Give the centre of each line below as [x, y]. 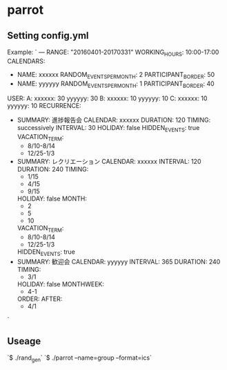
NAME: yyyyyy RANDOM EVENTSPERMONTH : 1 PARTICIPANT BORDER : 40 [116, 84]
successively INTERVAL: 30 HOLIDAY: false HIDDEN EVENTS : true [108, 129]
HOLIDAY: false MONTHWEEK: [61, 284]
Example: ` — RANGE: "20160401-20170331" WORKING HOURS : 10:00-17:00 [113, 53]
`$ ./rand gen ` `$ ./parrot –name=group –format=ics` [79, 359]
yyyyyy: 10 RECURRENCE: [44, 106]
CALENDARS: [26, 61]
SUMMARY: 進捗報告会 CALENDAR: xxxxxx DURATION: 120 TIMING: [114, 120]
